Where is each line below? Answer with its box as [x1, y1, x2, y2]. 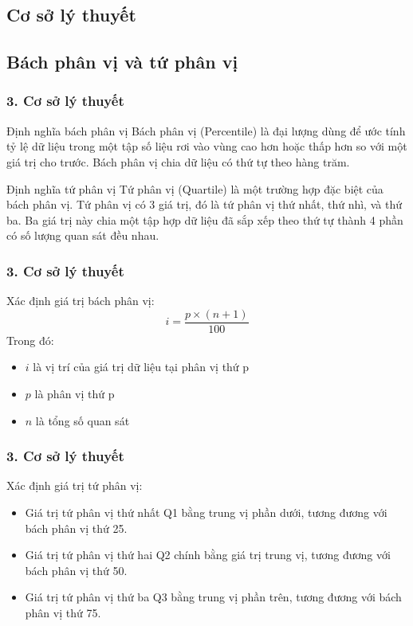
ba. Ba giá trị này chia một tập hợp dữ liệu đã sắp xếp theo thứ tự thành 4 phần [6, 211, 403, 228]
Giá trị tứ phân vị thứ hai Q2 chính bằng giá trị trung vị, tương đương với [25, 546, 391, 563]
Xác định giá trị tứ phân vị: [6, 477, 143, 494]
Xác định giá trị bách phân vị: [6, 292, 155, 309]
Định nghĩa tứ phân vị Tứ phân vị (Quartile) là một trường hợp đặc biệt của [6, 180, 383, 197]
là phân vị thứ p [34, 385, 115, 401]
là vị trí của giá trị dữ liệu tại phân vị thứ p [33, 358, 250, 375]
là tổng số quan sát [35, 412, 130, 428]
